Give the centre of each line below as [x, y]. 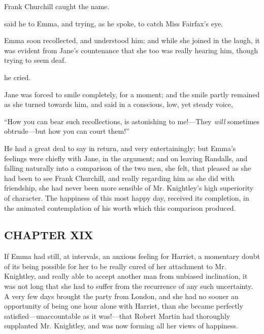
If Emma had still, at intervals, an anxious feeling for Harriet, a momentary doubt [132, 256]
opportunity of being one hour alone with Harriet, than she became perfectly [124, 306]
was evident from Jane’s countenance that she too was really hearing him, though [131, 50]
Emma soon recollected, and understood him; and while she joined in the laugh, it [132, 40]
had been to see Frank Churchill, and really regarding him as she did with [119, 178]
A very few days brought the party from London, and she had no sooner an [121, 296]
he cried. [18, 77]
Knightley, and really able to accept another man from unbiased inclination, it [126, 276]
